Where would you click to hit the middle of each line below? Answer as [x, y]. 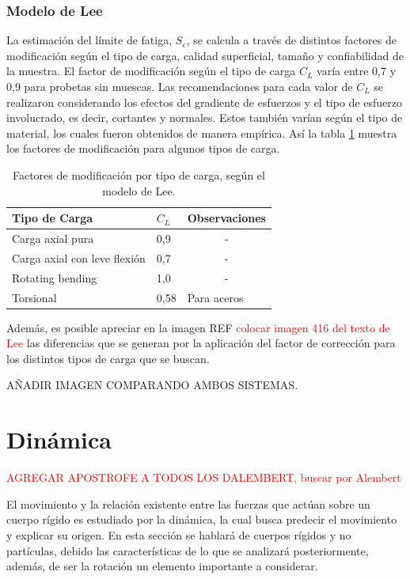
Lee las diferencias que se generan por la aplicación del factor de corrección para [201, 343]
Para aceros [215, 297]
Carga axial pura [53, 238]
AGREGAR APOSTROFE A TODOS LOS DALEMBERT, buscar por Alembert [204, 477]
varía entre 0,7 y [357, 71]
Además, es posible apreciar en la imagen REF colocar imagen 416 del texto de [198, 327]
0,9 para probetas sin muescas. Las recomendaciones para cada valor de [180, 86]
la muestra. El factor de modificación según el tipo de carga [151, 71]
